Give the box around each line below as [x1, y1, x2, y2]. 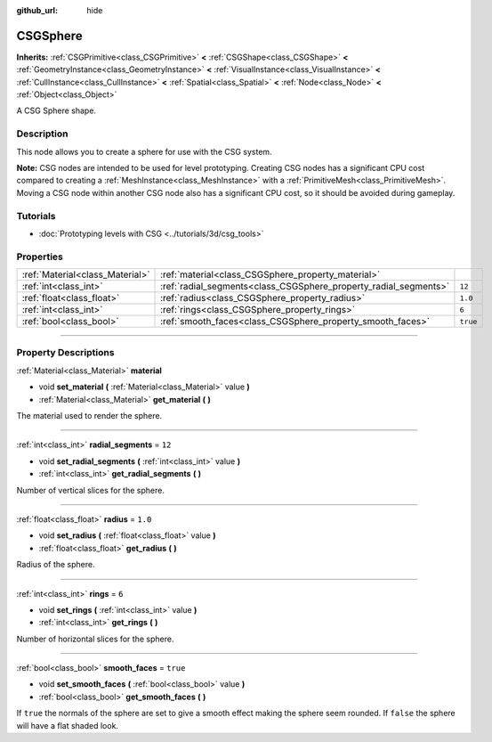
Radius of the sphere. [16, 559, 95, 570]
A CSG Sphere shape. [16, 105, 97, 116]
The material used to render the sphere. [16, 410, 163, 420]
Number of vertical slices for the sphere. [16, 485, 165, 495]
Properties [16, 250, 64, 263]
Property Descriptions [16, 347, 115, 359]
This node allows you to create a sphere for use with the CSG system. [16, 146, 272, 157]
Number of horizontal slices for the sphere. [16, 633, 174, 644]
